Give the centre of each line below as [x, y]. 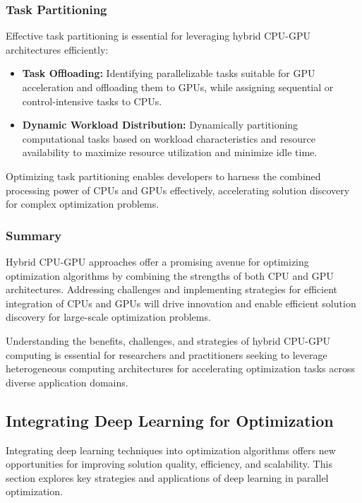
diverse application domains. [67, 382]
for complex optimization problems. [83, 204]
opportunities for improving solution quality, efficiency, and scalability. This [169, 464]
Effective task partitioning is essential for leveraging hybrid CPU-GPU [158, 36]
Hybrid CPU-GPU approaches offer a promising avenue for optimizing [157, 261]
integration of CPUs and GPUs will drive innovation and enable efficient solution [181, 303]
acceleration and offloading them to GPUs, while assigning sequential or [178, 87]
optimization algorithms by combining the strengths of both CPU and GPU [170, 275]
